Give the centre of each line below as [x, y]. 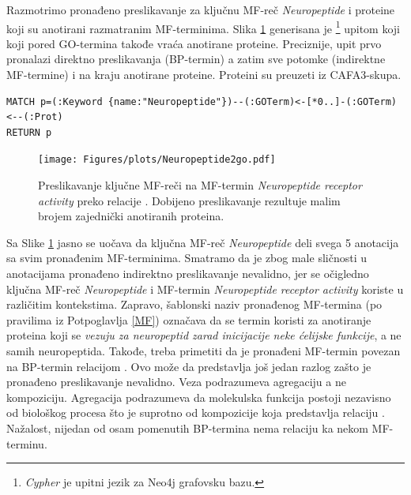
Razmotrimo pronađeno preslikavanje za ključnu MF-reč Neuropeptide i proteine [201, 9]
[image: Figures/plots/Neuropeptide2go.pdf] [157, 160]
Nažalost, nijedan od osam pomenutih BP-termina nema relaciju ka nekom [187, 427]
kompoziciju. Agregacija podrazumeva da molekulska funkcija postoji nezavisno [199, 397]
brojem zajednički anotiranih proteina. [131, 216]
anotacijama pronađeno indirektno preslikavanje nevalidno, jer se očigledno [188, 274]
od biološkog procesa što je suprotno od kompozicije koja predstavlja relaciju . [196, 412]
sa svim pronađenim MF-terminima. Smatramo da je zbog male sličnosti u [187, 258]
